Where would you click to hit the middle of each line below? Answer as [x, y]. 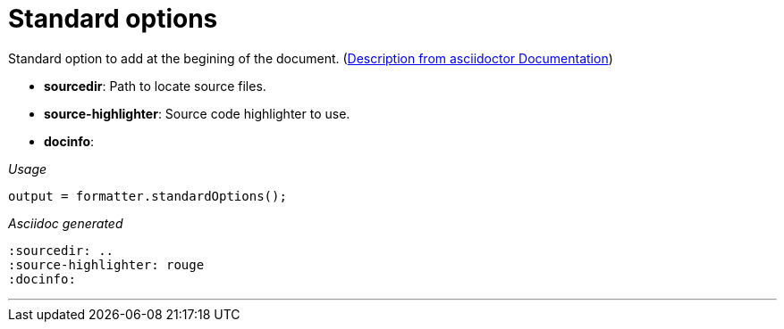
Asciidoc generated [66, 223]
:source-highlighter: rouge [106, 264]
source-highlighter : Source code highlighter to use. [197, 113]
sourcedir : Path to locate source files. [155, 86]
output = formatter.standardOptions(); [148, 196]
